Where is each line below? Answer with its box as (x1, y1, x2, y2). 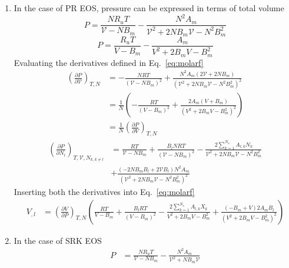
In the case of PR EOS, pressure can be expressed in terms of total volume (14, 2, 284, 14)
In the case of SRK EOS (14, 234, 102, 246)
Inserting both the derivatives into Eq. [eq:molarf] (14, 186, 195, 198)
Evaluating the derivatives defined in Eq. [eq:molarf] (14, 56, 204, 68)
